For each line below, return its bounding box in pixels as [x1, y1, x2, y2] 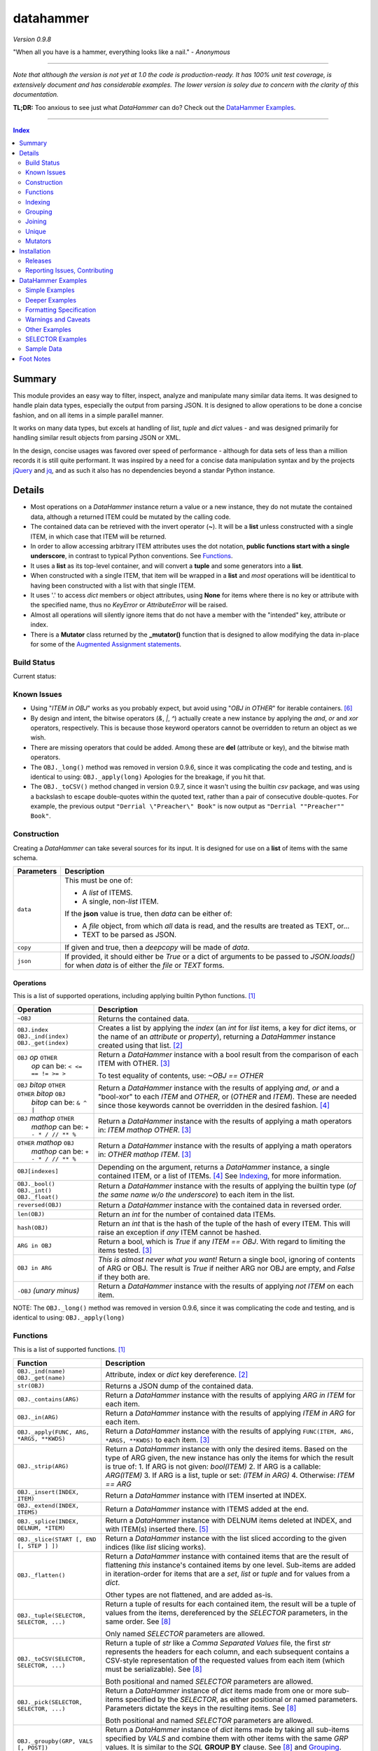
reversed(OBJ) [17, 1201, 62, 1209]
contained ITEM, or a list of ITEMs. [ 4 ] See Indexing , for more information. [98, 1170, 342, 1180]
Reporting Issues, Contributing [25, 266, 113, 275]
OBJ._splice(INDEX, [17, 1517, 80, 1525]
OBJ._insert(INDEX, [17, 1488, 80, 1495]
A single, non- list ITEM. [82, 897, 159, 906]
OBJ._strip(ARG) [17, 1462, 69, 1470]
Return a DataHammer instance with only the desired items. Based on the [105, 1444, 348, 1453]
